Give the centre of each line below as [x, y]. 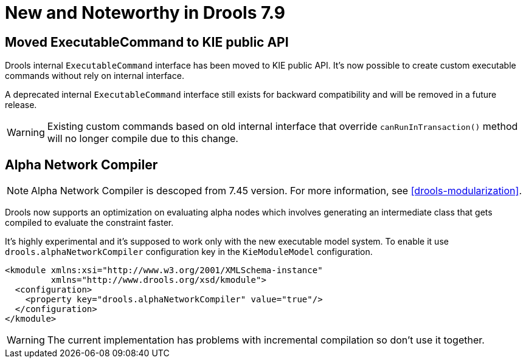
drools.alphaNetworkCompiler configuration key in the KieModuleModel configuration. [189, 252]
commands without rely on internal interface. [95, 76]
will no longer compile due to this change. [143, 139]
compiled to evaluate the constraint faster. [89, 223]
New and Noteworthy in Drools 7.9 [145, 13]
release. [21, 105]
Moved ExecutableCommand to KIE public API [147, 42]
